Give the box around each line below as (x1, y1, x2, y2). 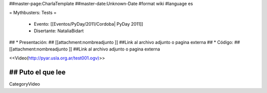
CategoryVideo (9, 81, 41, 87)
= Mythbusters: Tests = (9, 10, 57, 16)
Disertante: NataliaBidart (34, 28, 84, 34)
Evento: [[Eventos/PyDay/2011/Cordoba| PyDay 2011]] (34, 21, 143, 27)
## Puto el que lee (9, 68, 66, 77)
